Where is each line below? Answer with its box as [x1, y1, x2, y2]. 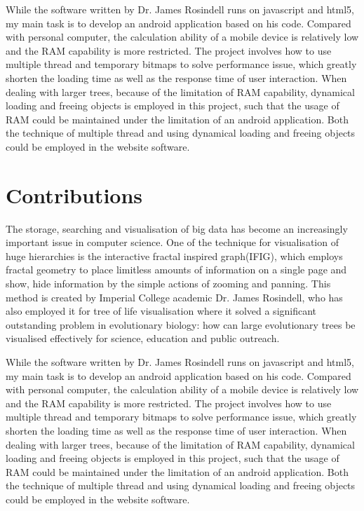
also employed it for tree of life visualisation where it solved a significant [6, 304, 317, 318]
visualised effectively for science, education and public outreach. [6, 331, 280, 346]
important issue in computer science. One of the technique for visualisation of [6, 235, 339, 250]
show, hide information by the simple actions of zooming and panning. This [6, 276, 331, 291]
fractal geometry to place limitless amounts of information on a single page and [6, 262, 347, 277]
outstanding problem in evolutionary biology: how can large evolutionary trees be [6, 317, 356, 332]
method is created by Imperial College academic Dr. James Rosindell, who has [6, 289, 343, 304]
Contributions [6, 180, 143, 209]
